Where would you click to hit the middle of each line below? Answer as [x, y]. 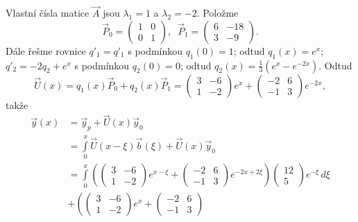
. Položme [218, 13]
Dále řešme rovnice [46, 50]
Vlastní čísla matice [48, 13]
